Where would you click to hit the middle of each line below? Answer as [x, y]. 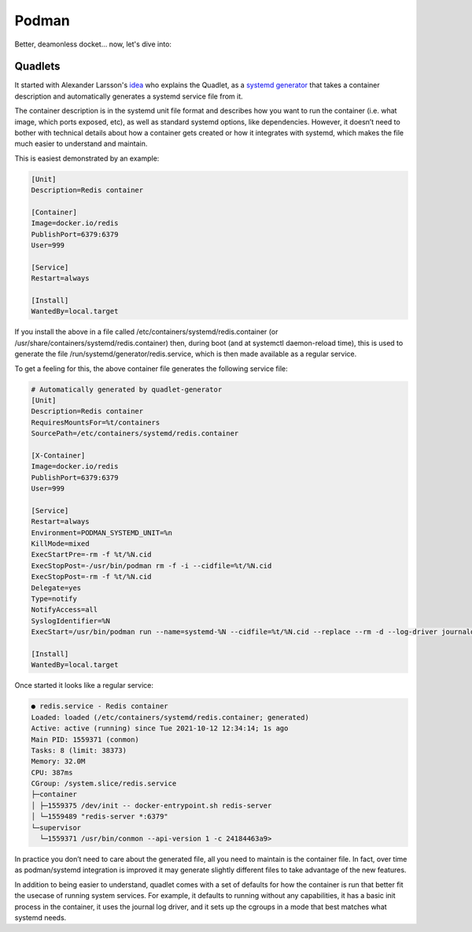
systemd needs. [41, 917]
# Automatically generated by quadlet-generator [127, 389]
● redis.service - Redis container [100, 706]
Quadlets [37, 67]
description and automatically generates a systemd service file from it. [129, 96]
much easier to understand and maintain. [81, 144]
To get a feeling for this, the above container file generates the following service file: [151, 368]
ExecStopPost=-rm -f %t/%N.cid [92, 577]
